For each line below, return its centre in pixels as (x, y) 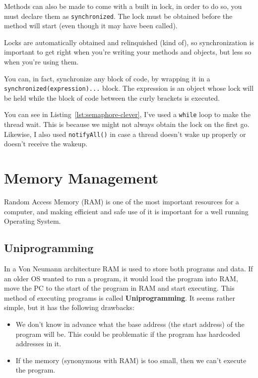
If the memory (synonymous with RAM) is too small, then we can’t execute (131, 360)
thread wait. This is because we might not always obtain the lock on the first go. (127, 124)
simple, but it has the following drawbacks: (69, 307)
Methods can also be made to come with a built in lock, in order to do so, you (123, 6)
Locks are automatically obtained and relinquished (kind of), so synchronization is (129, 42)
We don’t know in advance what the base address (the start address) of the (130, 324)
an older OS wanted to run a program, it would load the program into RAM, (121, 278)
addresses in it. (38, 344)
